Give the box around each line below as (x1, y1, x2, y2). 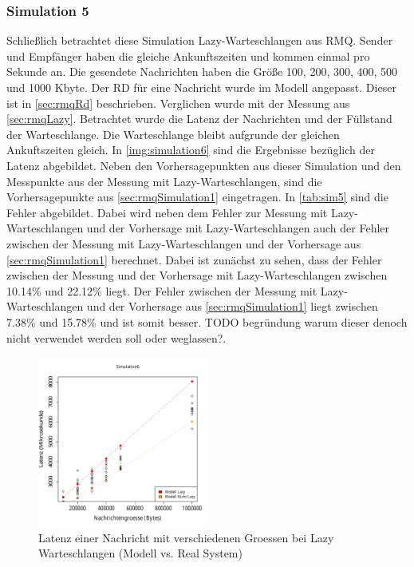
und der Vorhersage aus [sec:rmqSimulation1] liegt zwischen (86, 298, 378, 315)
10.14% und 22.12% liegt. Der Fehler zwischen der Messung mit (6, 282, 317, 299)
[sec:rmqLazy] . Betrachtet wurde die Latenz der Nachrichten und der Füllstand (6, 110, 392, 127)
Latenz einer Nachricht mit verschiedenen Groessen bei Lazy (38, 529, 334, 545)
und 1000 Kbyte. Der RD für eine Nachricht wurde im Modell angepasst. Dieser (6, 79, 396, 95)
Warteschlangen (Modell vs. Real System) (38, 545, 242, 561)
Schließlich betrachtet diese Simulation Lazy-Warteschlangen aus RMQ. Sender (6, 32, 393, 49)
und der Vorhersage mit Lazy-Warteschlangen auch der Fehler (86, 220, 390, 236)
